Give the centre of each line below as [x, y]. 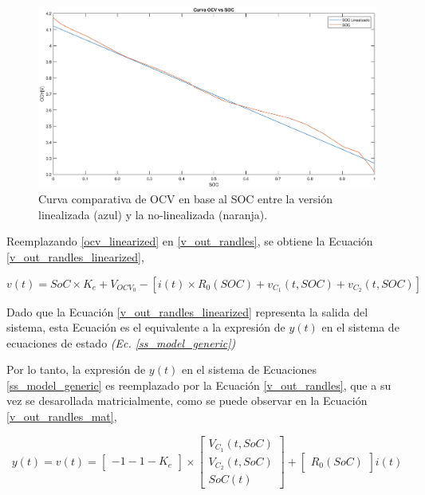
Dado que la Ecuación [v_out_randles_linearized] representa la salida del [187, 311]
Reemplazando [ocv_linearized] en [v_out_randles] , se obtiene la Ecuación [190, 241]
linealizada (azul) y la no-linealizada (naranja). [153, 214]
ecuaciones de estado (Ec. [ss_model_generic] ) [121, 342]
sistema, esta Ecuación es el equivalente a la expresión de [146, 327]
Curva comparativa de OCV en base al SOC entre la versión [185, 199]
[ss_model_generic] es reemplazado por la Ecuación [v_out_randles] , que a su [199, 385]
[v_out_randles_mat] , [62, 416]
